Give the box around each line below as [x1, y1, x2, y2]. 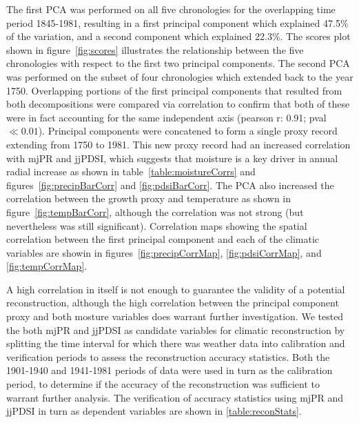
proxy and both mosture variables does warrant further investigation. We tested [6, 309, 344, 324]
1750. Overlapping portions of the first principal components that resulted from [6, 83, 342, 97]
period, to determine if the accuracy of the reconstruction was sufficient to [6, 377, 320, 391]
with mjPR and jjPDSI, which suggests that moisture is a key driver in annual [6, 150, 338, 165]
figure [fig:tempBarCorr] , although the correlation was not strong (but [6, 204, 304, 219]
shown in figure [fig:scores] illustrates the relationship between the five [6, 42, 304, 57]
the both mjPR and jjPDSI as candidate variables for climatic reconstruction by [6, 322, 345, 337]
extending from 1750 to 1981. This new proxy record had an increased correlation [6, 137, 351, 151]
